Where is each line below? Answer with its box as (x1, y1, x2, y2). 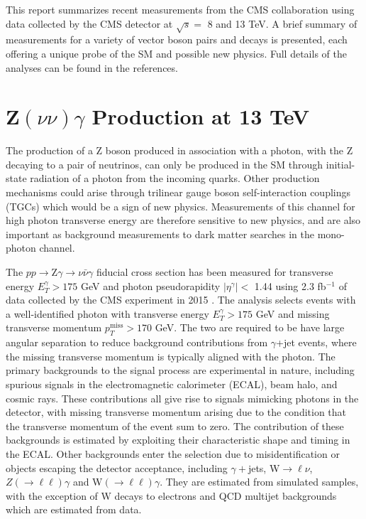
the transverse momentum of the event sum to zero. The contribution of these (6, 418, 344, 433)
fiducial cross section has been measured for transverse (96, 264, 333, 279)
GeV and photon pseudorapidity (80, 278, 221, 293)
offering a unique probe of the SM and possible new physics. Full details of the (6, 46, 347, 60)
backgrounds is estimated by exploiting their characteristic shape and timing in (6, 432, 350, 447)
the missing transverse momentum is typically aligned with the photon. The (6, 348, 335, 363)
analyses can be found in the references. (6, 60, 178, 75)
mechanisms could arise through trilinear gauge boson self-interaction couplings (6, 185, 351, 200)
